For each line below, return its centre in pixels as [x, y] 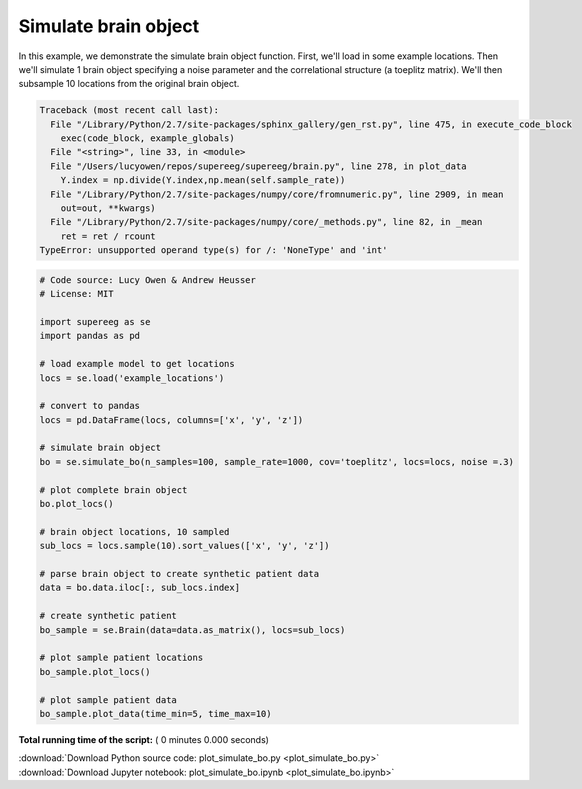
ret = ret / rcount [108, 236]
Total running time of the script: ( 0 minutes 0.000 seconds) [144, 739]
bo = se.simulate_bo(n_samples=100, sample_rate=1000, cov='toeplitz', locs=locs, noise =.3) [277, 461]
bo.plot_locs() [76, 504]
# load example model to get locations [137, 364]
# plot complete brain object [113, 489]
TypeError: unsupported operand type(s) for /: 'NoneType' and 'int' [213, 250]
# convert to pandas [89, 406]
